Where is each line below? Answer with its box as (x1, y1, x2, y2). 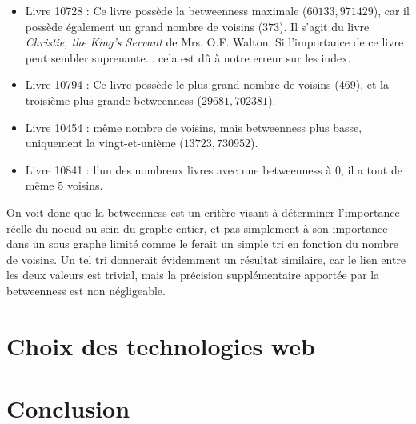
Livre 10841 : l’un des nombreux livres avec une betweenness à (25, 161, 332, 178)
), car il (373, 2, 410, 18)
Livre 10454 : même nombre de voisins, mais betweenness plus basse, (25, 118, 362, 135)
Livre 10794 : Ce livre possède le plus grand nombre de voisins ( (25, 76, 339, 93)
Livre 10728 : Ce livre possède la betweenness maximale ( (25, 2, 307, 18)
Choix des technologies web (6, 329, 315, 362)
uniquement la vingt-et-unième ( (25, 134, 184, 151)
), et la (355, 76, 389, 93)
